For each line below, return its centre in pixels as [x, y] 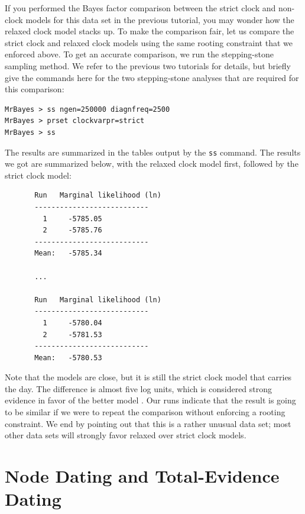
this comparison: [35, 89]
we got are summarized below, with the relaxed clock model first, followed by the [152, 164]
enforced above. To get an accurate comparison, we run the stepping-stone [139, 54]
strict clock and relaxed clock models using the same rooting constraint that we [149, 42]
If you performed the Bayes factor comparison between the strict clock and [140, 8]
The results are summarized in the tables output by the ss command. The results [153, 152]
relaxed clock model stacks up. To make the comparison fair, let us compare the [150, 31]
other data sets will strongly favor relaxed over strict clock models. [126, 435]
